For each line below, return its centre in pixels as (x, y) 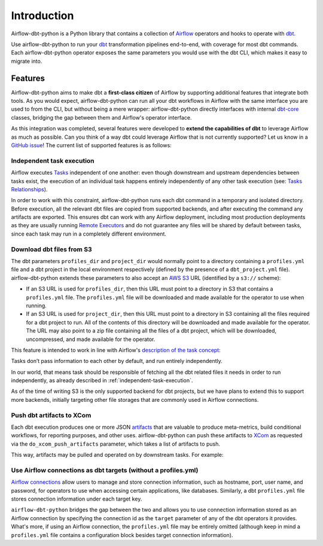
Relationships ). (29, 189)
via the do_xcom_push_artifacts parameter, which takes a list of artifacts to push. (116, 444)
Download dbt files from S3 (51, 249)
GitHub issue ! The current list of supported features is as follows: (91, 145)
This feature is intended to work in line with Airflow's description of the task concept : (116, 350)
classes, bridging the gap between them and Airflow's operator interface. (101, 117)
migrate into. (27, 61)
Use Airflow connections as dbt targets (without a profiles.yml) (105, 470)
